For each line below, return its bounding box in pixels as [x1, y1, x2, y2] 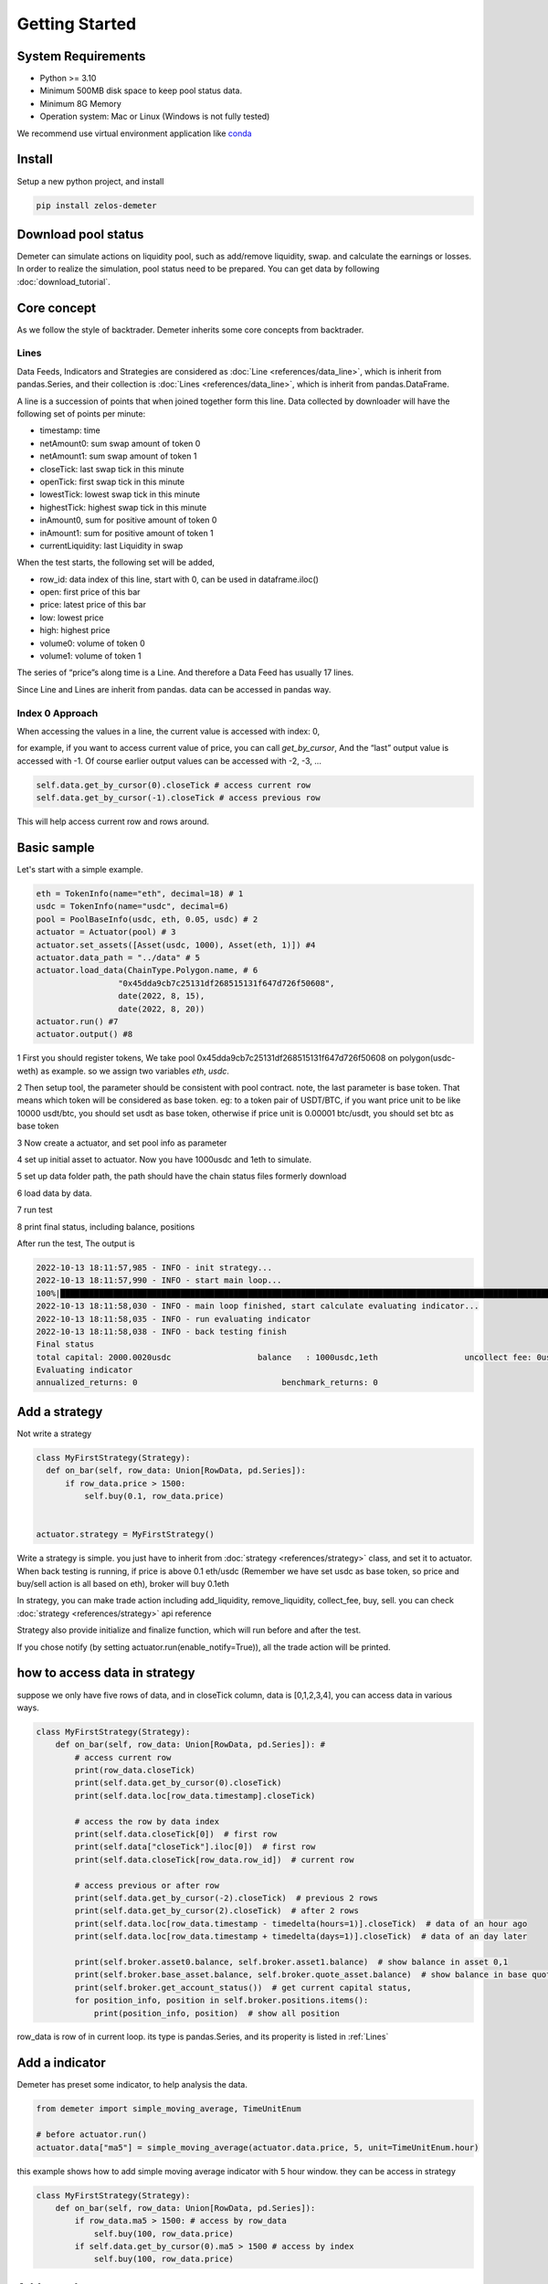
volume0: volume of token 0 [39, 638, 145, 649]
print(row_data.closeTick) [74, 1765, 195, 1776]
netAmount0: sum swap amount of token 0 [39, 438, 201, 449]
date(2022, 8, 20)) [117, 1003, 205, 1014]
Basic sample [16, 840, 95, 855]
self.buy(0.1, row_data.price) [83, 1491, 225, 1502]
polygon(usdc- [399, 1052, 456, 1063]
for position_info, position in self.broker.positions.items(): [74, 1995, 369, 2005]
